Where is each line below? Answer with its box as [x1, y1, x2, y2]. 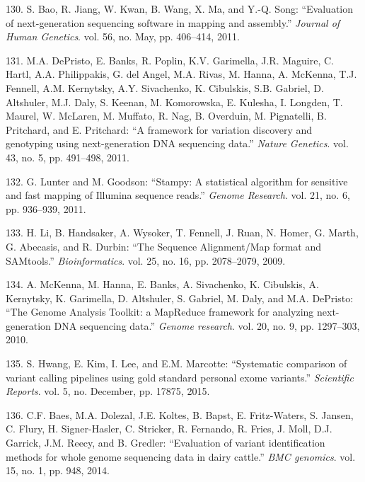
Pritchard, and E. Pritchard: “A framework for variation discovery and [6, 122, 313, 137]
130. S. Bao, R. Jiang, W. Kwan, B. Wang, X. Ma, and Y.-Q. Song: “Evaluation [6, 1, 354, 16]
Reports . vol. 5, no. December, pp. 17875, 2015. [6, 384, 210, 398]
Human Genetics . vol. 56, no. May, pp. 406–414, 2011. [6, 29, 240, 44]
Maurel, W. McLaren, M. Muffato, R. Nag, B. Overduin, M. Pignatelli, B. [6, 108, 327, 123]
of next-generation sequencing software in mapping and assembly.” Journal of [6, 15, 340, 30]
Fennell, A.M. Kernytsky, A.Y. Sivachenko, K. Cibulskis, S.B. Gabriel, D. [6, 80, 324, 95]
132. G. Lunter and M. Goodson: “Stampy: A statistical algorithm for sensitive [6, 173, 348, 188]
